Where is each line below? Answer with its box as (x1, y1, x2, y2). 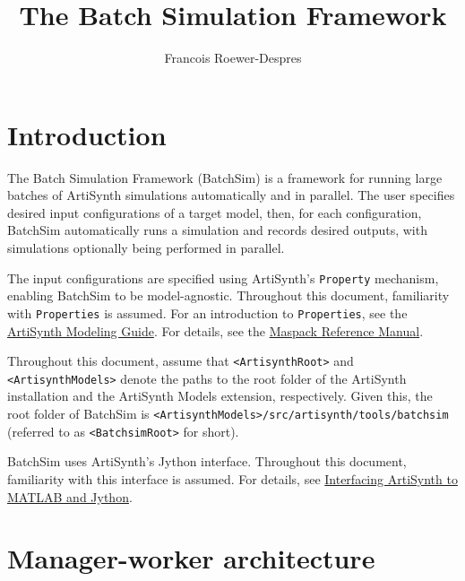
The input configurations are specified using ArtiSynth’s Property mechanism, (7, 268, 439, 287)
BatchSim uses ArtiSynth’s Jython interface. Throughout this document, (7, 452, 407, 471)
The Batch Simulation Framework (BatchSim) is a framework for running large (7, 168, 443, 186)
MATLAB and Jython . (7, 487, 133, 506)
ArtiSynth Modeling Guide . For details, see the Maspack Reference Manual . (7, 321, 424, 340)
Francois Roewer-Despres (164, 48, 302, 67)
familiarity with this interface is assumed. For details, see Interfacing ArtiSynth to (7, 469, 458, 488)
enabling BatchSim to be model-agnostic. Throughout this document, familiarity (7, 286, 450, 305)
